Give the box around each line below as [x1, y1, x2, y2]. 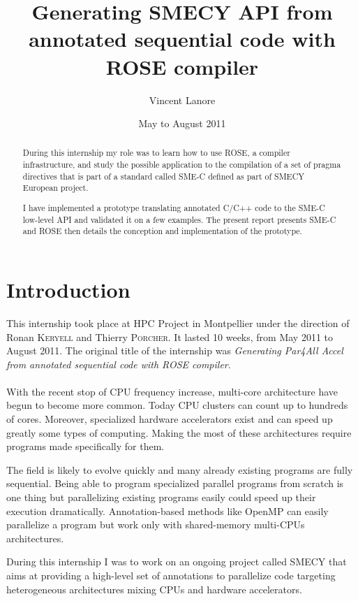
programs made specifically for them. [6, 439, 165, 454]
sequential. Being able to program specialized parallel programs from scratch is [6, 476, 344, 491]
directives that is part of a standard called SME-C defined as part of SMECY [22, 170, 305, 182]
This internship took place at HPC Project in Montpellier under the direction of [6, 315, 350, 330]
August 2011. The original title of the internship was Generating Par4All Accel [6, 343, 343, 358]
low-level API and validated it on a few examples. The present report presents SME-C [22, 213, 336, 225]
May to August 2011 [138, 116, 226, 131]
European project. [22, 182, 89, 194]
